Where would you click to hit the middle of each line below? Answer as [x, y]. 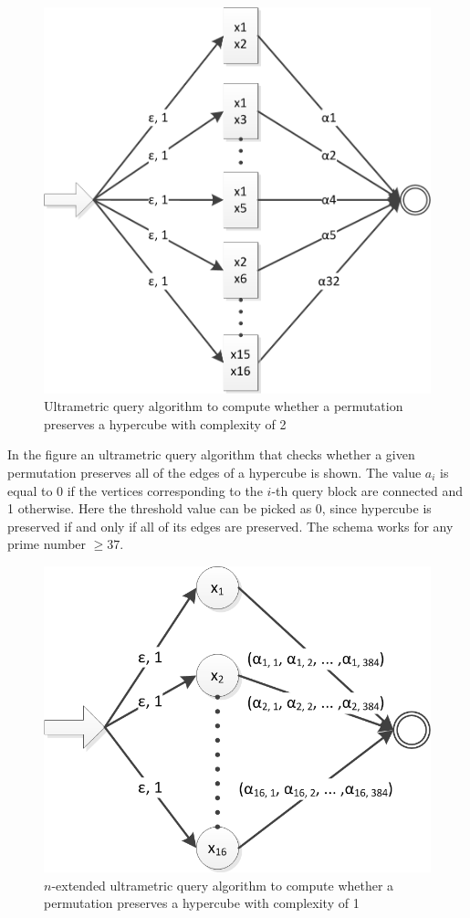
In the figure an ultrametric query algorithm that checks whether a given [211, 454]
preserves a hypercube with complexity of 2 [165, 423]
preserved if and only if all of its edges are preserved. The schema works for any [230, 526]
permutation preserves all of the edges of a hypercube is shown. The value [214, 472]
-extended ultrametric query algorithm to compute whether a [223, 885]
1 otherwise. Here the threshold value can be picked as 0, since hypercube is [219, 508]
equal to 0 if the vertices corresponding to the [135, 490]
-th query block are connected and [367, 490]
